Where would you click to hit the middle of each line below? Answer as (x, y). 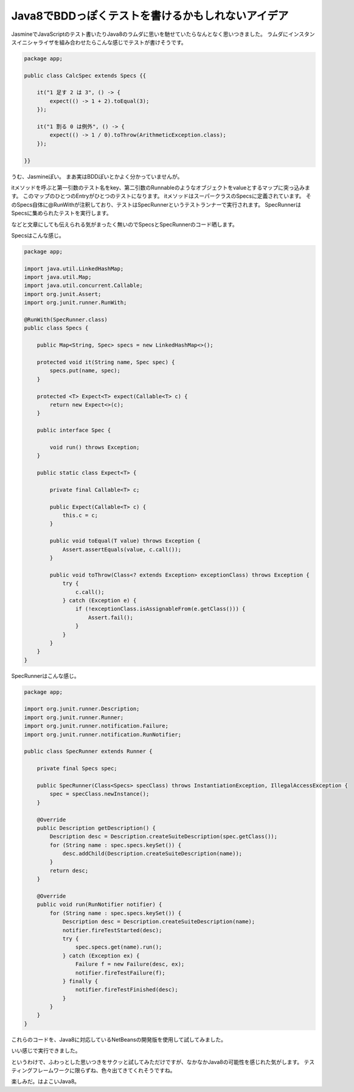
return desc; (69, 870)
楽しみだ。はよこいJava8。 (46, 1082)
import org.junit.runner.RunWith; (75, 303)
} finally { (80, 981)
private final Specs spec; (77, 769)
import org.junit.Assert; (63, 294)
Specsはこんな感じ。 (38, 235)
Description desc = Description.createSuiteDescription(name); (159, 922)
